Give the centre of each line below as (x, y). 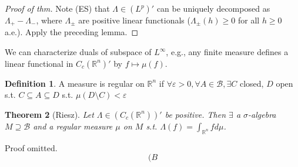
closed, (252, 83)
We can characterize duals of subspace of (78, 52)
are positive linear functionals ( (134, 20)
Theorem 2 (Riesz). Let (49, 114)
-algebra (262, 114)
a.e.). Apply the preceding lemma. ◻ (72, 32)
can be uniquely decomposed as (213, 8)
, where (49, 20)
